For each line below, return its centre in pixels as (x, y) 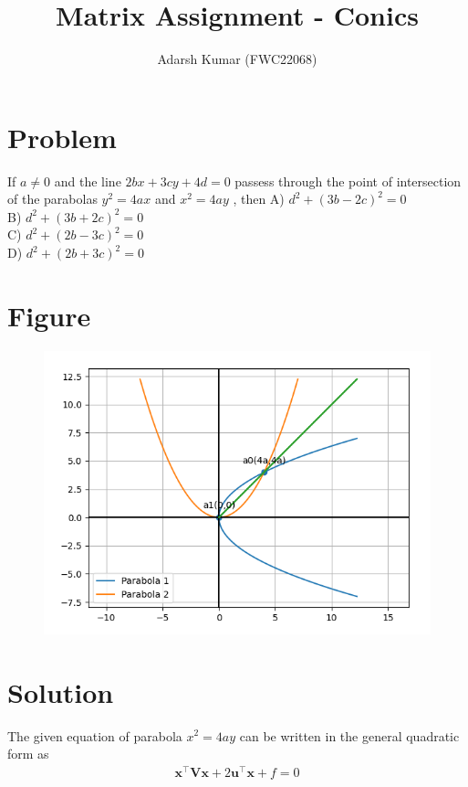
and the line (88, 181)
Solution (61, 691)
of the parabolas (52, 199)
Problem (62, 137)
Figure (49, 315)
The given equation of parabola (95, 735)
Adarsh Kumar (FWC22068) (237, 59)
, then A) (259, 199)
